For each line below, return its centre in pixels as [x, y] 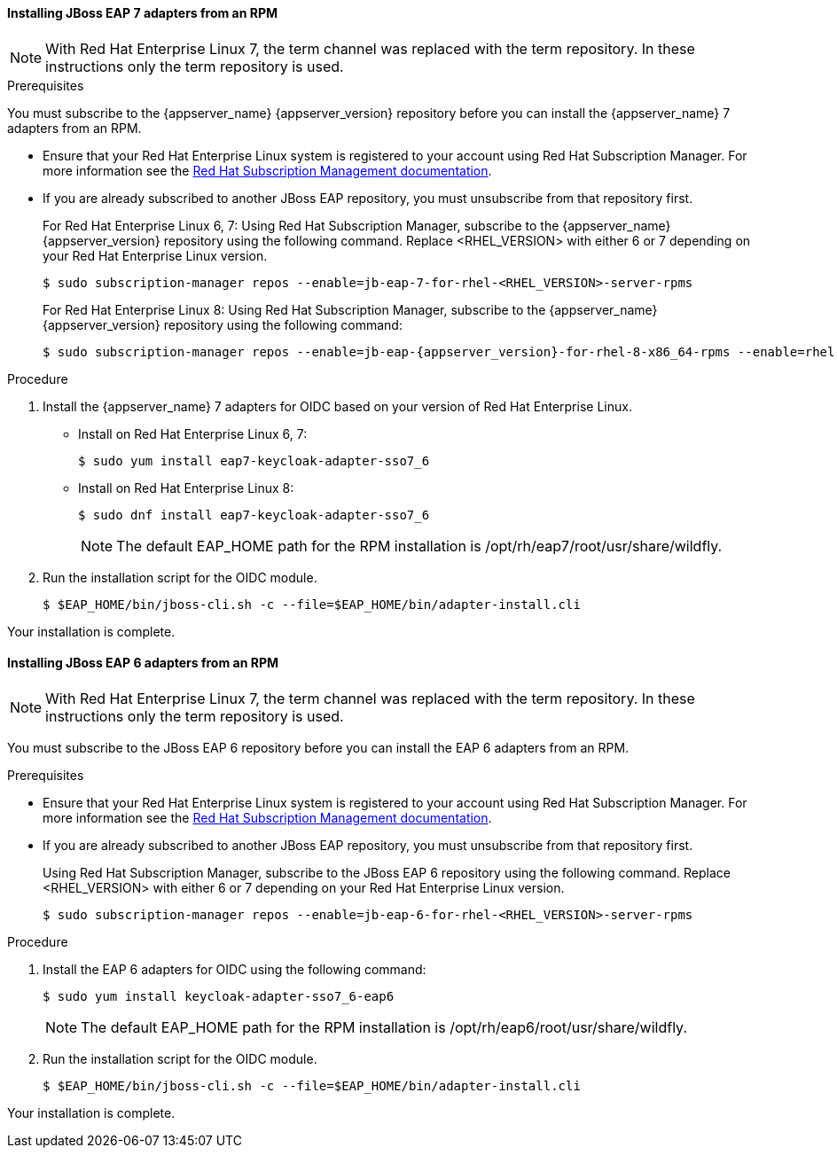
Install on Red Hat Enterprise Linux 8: [186, 488]
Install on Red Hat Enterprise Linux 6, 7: [193, 433]
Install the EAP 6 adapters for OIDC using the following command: [235, 969]
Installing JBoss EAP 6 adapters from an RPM [143, 663]
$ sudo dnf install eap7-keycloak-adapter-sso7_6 [254, 515]
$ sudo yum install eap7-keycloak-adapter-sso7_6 [254, 460]
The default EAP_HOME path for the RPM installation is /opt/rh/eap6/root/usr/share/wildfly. [384, 1027]
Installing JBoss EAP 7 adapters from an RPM [143, 13]
